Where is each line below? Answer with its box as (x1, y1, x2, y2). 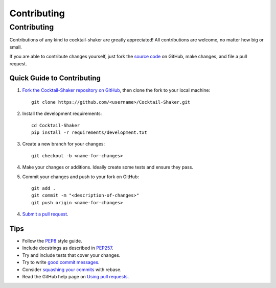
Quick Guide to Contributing (9, 74, 101, 83)
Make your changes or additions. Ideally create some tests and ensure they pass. (22, 164, 194, 171)
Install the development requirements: (22, 110, 102, 117)
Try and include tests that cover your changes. (22, 252, 121, 258)
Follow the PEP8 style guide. (22, 238, 82, 244)
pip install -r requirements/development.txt (31, 130, 148, 135)
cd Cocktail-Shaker (31, 123, 80, 128)
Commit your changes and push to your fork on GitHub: (22, 174, 139, 180)
